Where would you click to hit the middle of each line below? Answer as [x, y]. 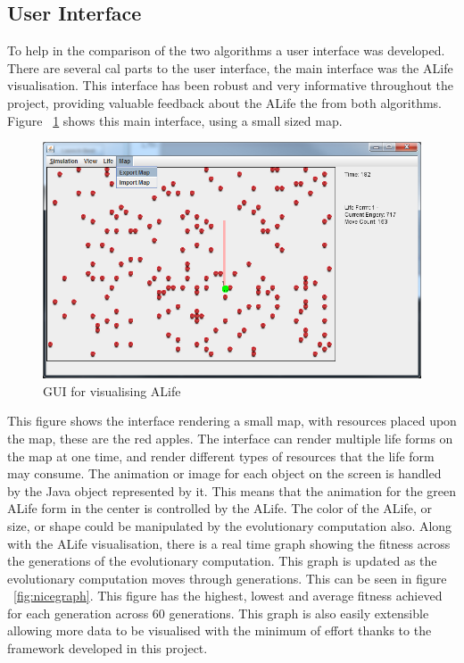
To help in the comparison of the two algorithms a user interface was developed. [226, 50]
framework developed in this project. [108, 648]
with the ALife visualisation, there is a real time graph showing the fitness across [229, 543]
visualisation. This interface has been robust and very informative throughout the [230, 85]
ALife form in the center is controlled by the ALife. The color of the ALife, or [220, 508]
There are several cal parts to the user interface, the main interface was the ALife [230, 67]
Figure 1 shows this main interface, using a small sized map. [175, 120]
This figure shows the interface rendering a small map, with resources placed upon [232, 421]
